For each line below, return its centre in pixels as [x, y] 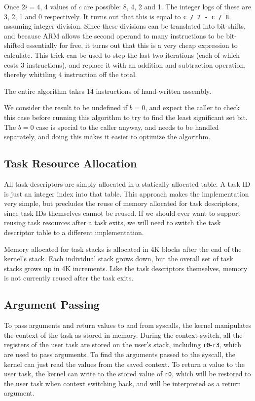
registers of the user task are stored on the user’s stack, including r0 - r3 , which [123, 344]
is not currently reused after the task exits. [69, 278]
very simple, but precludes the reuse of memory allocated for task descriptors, [122, 203]
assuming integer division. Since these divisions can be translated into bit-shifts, [125, 26]
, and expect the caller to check [192, 107]
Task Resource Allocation [71, 163]
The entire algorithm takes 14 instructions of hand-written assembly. [108, 91]
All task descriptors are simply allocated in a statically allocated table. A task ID [127, 183]
